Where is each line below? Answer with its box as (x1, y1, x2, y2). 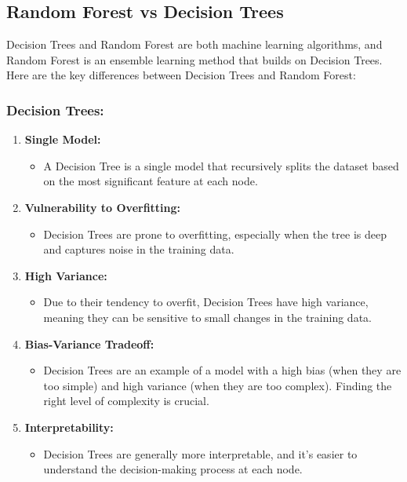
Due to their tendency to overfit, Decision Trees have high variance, (43, 294, 369, 310)
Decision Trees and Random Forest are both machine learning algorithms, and (6, 36, 383, 53)
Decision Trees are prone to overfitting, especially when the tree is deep (43, 225, 387, 242)
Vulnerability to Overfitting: (24, 199, 181, 215)
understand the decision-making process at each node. (43, 461, 303, 477)
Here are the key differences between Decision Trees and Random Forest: (6, 67, 356, 83)
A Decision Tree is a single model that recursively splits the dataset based (43, 157, 399, 173)
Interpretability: (24, 418, 114, 435)
